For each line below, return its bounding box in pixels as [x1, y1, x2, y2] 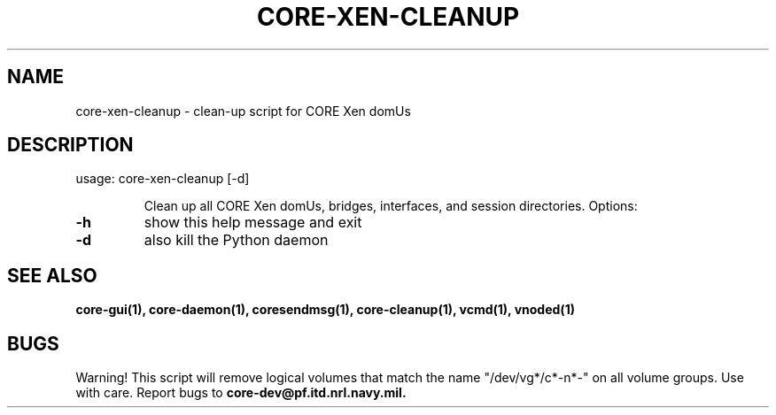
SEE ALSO [7, 264, 97, 287]
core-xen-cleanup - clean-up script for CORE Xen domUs [75, 103, 411, 119]
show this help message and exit [144, 213, 362, 232]
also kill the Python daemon [144, 231, 329, 250]
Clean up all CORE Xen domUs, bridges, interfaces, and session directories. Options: [144, 198, 638, 214]
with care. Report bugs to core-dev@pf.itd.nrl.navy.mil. [75, 385, 407, 401]
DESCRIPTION [7, 134, 134, 157]
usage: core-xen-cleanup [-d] [75, 171, 250, 187]
